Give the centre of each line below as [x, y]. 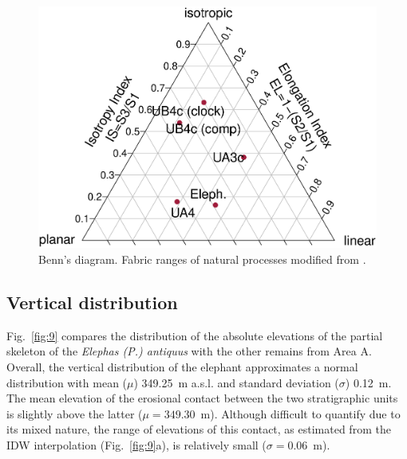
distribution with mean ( [67, 382]
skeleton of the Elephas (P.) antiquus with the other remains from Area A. [189, 351]
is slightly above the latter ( [75, 413]
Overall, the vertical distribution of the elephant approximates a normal [182, 366]
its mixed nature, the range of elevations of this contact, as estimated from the [199, 429]
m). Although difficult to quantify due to [300, 413]
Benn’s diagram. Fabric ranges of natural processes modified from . [202, 259]
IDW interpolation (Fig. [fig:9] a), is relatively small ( [136, 444]
